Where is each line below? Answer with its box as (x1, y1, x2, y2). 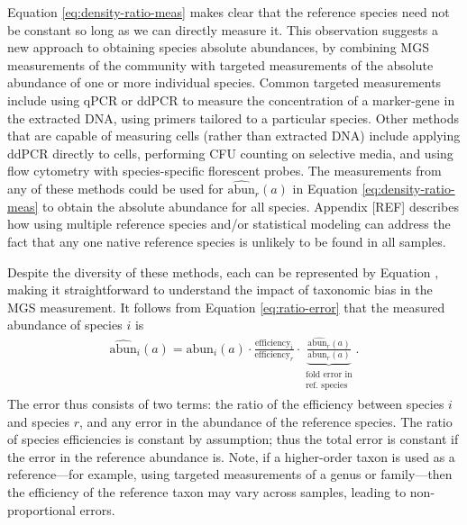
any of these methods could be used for (7, 179, 224, 198)
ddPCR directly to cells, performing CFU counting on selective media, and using (7, 143, 453, 162)
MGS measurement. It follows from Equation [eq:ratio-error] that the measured (7, 297, 445, 316)
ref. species (306, 381, 348, 391)
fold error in (306, 370, 353, 380)
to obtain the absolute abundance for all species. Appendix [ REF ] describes (41, 196, 459, 215)
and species (7, 412, 69, 430)
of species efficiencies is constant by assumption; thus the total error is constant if (7, 430, 459, 448)
